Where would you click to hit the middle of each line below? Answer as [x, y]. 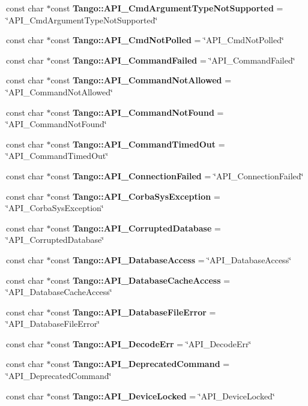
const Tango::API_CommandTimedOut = [138, 144]
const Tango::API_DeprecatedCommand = [140, 364]
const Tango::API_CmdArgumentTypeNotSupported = [167, 8]
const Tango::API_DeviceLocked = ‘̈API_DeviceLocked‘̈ [163, 396]
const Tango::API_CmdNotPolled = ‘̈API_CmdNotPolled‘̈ [167, 40]
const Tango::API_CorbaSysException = [135, 196]
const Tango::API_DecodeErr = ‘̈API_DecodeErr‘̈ [151, 343]
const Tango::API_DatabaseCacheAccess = [140, 280]
